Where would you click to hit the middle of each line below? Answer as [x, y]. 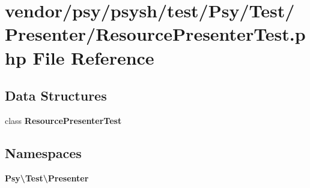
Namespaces [43, 152]
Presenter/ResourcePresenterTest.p [155, 34]
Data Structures [56, 95]
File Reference [93, 57]
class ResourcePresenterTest [63, 120]
